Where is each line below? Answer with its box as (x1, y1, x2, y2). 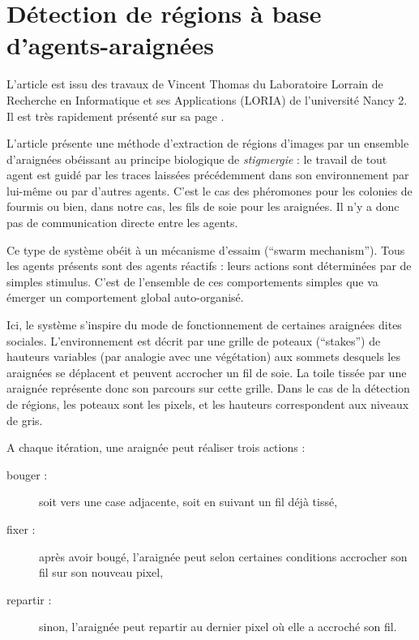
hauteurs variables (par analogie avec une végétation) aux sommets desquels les (6, 348, 400, 365)
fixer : (6, 520, 36, 537)
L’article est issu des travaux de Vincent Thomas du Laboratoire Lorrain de (6, 75, 383, 92)
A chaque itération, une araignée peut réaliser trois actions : (6, 439, 306, 456)
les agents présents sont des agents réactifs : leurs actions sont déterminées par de (6, 257, 412, 274)
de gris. (6, 411, 43, 428)
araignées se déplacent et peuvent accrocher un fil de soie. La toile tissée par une (6, 363, 407, 380)
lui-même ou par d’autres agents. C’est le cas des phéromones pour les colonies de (6, 182, 413, 199)
